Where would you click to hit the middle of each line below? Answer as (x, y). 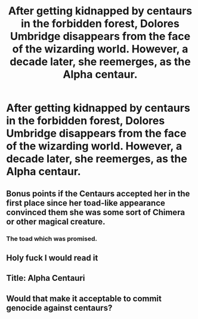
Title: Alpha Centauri (46, 278)
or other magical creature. (56, 221)
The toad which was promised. (52, 238)
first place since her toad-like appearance (86, 203)
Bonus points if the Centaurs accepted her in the (98, 193)
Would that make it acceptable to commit (84, 298)
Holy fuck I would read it (52, 258)
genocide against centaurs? (59, 308)
